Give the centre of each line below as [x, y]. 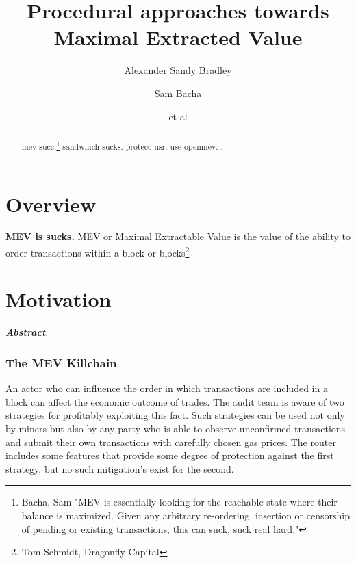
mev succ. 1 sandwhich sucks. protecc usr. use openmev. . [122, 145]
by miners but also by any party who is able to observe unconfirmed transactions [176, 429]
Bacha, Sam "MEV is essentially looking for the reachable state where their [179, 502]
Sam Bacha [178, 93]
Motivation [59, 299]
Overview [51, 204]
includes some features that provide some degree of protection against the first [170, 455]
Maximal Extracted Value [178, 37]
